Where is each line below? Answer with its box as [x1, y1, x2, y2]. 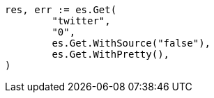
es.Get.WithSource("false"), [52, 38, 211, 49]
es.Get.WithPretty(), [52, 49, 170, 60]
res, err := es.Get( [5, 4, 117, 15]
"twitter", [52, 15, 111, 26]
